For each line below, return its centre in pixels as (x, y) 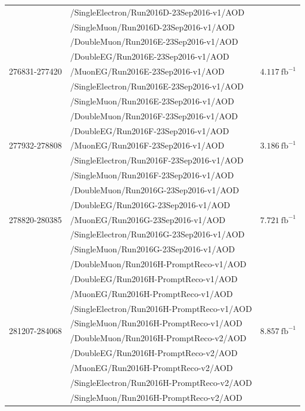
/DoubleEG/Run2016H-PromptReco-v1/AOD (154, 278)
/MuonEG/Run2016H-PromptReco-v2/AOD (151, 367)
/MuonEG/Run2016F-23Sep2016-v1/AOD (147, 145)
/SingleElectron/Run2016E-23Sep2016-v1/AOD (157, 86)
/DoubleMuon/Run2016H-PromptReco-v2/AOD (158, 338)
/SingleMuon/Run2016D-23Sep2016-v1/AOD (152, 27)
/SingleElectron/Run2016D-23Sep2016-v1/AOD (157, 12)
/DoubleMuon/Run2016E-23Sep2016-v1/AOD (154, 41)
